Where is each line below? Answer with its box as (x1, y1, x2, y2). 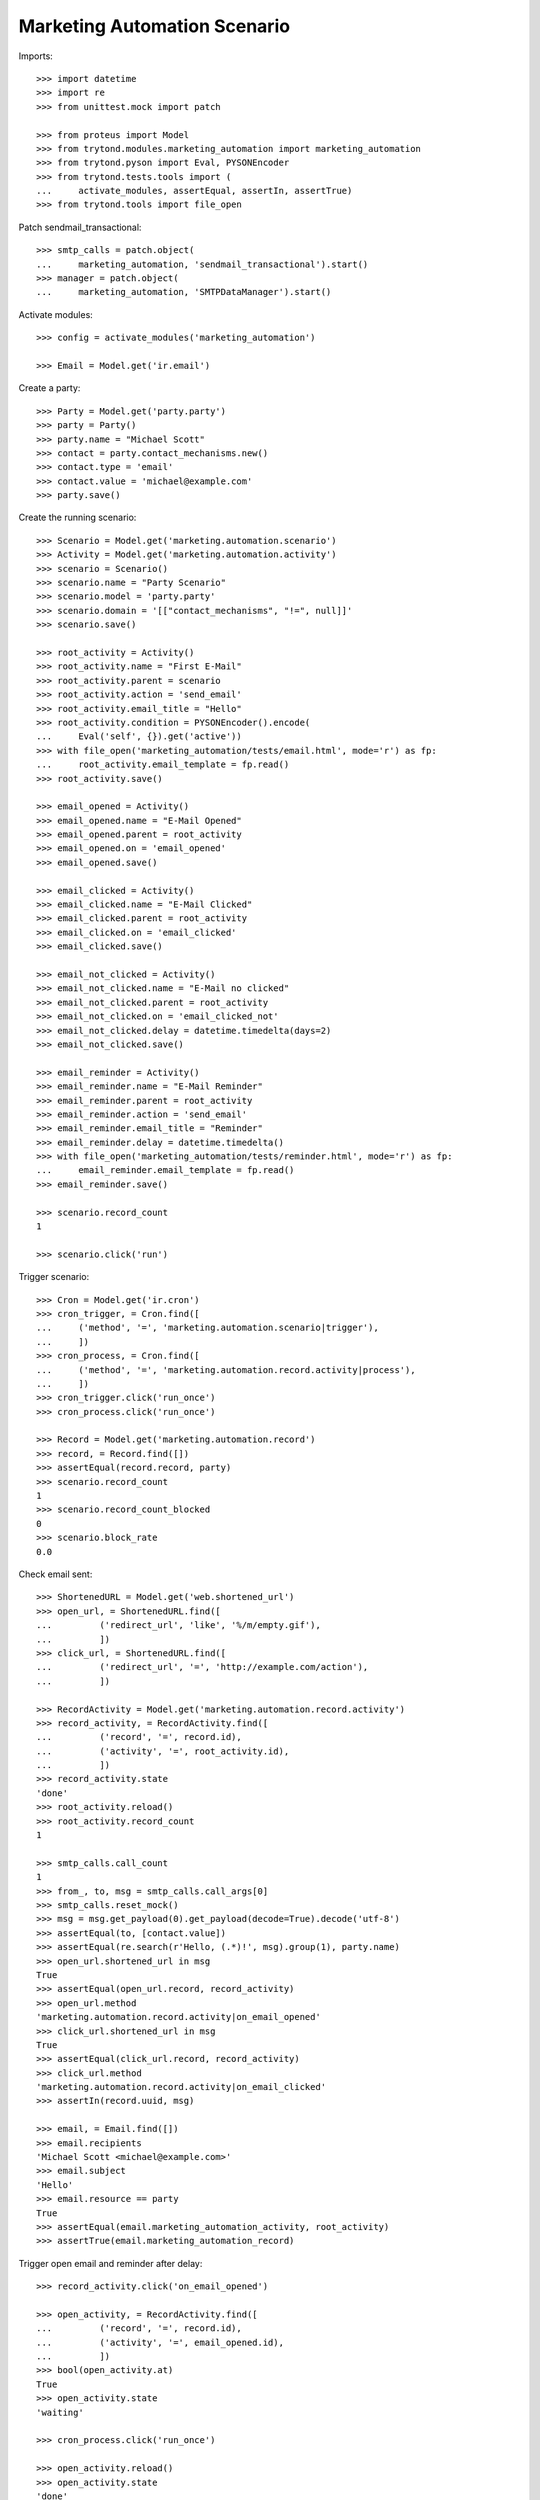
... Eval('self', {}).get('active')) (36, 731, 242, 742)
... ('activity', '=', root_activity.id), (36, 1745, 290, 1757)
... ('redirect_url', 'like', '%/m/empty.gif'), (36, 1620, 322, 1631)
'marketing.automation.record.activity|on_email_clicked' (36, 2081, 327, 2093)
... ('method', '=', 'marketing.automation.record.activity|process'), (36, 1364, 416, 1375)
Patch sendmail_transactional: (18, 221, 142, 233)
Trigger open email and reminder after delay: (18, 2257, 203, 2269)
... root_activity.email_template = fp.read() (36, 759, 290, 770)
